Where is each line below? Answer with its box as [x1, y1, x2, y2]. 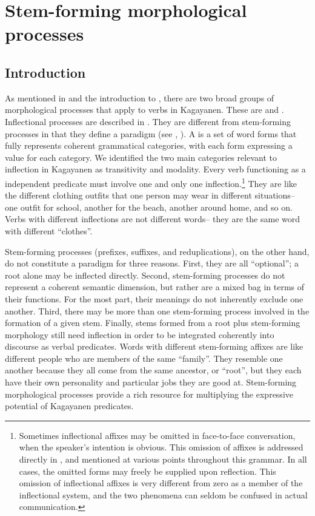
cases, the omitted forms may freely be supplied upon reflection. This [19, 464, 276, 477]
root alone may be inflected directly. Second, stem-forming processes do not [5, 268, 285, 281]
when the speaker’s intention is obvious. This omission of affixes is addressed [19, 441, 303, 453]
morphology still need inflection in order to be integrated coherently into [5, 328, 274, 341]
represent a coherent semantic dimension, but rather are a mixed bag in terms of [5, 280, 305, 293]
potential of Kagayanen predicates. [5, 399, 134, 412]
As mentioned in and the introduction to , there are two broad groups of [5, 91, 274, 104]
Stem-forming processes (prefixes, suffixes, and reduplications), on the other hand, [5, 245, 310, 257]
